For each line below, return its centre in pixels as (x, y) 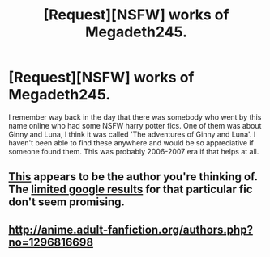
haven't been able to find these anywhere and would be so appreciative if (131, 142)
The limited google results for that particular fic (131, 190)
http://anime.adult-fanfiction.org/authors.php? (131, 229)
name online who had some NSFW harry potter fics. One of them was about (135, 125)
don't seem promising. (67, 202)
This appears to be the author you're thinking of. (133, 177)
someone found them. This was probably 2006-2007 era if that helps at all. (134, 151)
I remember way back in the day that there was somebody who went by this (135, 117)
